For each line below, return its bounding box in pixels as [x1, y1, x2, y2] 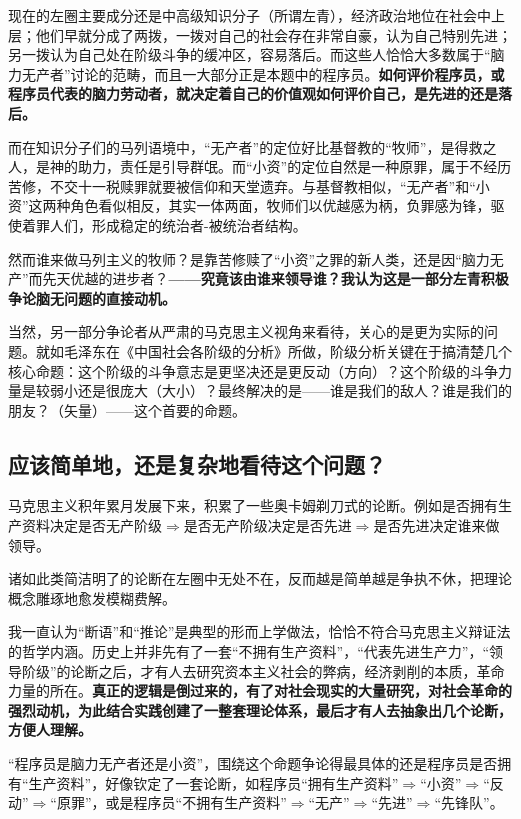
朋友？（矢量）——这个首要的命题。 [8, 399, 246, 420]
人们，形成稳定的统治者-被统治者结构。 [49, 214, 307, 235]
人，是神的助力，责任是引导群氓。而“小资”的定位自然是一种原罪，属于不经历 [8, 156, 512, 177]
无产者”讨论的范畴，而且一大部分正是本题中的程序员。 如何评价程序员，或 [21, 63, 505, 84]
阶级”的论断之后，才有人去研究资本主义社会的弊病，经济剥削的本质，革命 [21, 660, 505, 681]
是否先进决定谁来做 [373, 515, 500, 536]
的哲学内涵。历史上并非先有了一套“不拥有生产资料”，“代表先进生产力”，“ [8, 641, 490, 662]
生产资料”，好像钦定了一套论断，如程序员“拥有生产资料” [28, 772, 399, 793]
